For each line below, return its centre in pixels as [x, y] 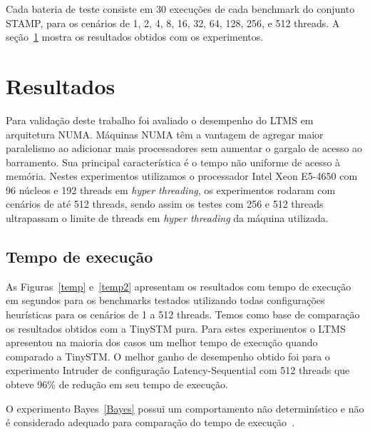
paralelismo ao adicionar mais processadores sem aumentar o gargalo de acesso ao [184, 148]
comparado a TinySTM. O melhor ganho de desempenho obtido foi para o [168, 356]
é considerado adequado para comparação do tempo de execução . [150, 422]
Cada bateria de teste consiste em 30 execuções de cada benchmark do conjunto [180, 9]
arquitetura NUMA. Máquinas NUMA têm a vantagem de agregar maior [165, 134]
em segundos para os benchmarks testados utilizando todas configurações [165, 300]
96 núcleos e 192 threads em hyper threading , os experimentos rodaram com [171, 190]
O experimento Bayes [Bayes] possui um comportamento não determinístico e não [185, 408]
